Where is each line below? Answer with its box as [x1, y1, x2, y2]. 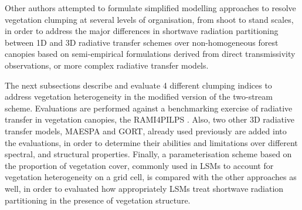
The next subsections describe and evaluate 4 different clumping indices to [5, 79, 272, 91]
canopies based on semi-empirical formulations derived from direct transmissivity [5, 48, 296, 60]
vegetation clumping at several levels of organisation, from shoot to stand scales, [5, 13, 294, 25]
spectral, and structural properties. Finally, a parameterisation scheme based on [5, 148, 292, 160]
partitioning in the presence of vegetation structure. [5, 194, 191, 206]
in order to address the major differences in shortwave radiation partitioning [5, 25, 279, 37]
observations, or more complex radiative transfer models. [5, 59, 209, 71]
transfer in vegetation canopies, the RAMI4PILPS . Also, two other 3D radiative [5, 113, 295, 126]
